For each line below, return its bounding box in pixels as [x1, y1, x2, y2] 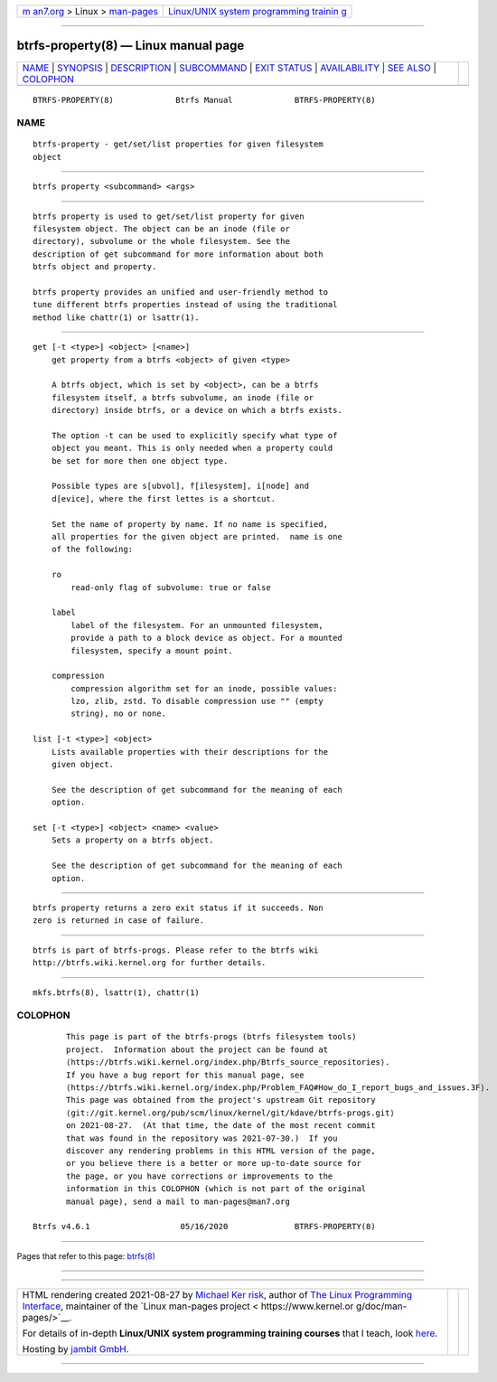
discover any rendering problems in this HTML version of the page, [66, 1145, 376, 1156]
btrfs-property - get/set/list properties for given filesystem [33, 139, 324, 149]
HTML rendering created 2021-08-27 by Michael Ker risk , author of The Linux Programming [22, 1289, 413, 1302]
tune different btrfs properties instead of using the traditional [33, 299, 338, 310]
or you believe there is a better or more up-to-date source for [66, 1158, 361, 1169]
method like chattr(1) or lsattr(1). [33, 312, 201, 323]
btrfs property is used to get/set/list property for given [33, 211, 305, 221]
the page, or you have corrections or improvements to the [66, 1170, 333, 1181]
